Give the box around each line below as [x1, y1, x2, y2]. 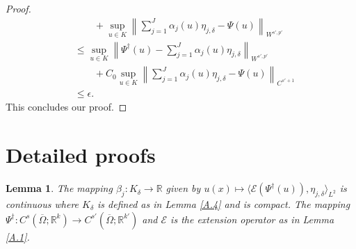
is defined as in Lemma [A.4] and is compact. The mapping [97, 196, 350, 211]
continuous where [6, 196, 79, 211]
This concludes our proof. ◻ [6, 99, 127, 114]
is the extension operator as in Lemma [170, 211, 334, 226]
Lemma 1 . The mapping [6, 181, 113, 195]
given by [165, 181, 201, 195]
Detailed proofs [6, 140, 156, 169]
